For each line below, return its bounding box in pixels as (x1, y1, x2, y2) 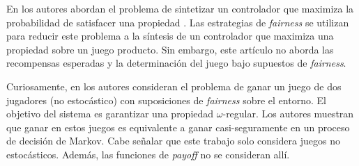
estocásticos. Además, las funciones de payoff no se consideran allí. (6, 147, 290, 161)
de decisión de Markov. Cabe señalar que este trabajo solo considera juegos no (6, 133, 340, 148)
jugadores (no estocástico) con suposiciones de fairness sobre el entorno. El (6, 92, 326, 107)
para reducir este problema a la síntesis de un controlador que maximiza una (6, 28, 334, 43)
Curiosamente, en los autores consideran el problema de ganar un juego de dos (6, 78, 342, 93)
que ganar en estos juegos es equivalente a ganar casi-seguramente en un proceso (6, 119, 350, 134)
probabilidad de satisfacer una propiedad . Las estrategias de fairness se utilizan (6, 15, 349, 29)
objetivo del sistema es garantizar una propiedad (6, 106, 214, 121)
